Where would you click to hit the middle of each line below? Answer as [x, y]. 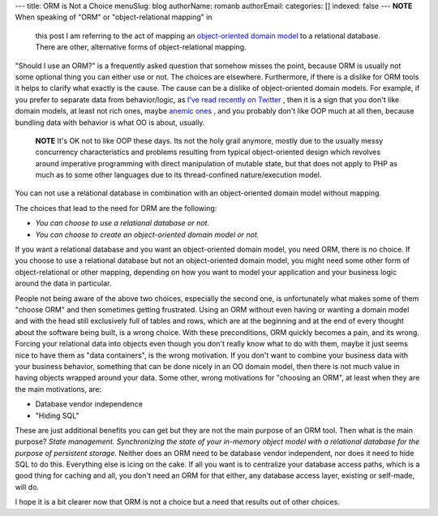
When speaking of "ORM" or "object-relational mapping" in [114, 17]
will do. [27, 487]
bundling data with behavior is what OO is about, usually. [110, 123]
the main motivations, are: [58, 389]
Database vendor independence [89, 404]
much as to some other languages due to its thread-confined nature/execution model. [178, 175]
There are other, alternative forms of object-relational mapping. [141, 47]
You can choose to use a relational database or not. [122, 223]
